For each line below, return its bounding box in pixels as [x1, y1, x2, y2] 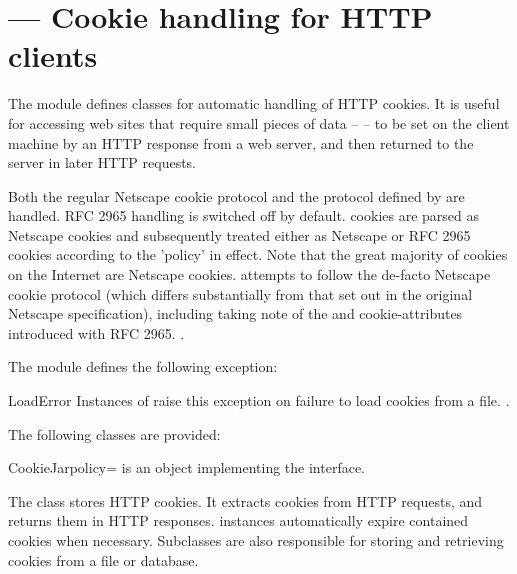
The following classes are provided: [8, 423, 221, 444]
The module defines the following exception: [8, 356, 278, 377]
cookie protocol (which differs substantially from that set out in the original [8, 283, 473, 304]
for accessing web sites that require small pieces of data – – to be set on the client [8, 112, 510, 133]
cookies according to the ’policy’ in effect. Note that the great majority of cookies [8, 244, 508, 265]
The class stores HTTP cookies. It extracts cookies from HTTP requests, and [8, 490, 483, 511]
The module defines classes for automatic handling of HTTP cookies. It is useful [8, 93, 500, 114]
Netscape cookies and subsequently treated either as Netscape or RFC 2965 [8, 224, 471, 245]
